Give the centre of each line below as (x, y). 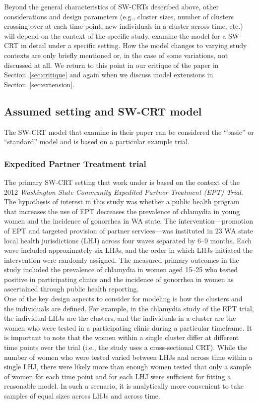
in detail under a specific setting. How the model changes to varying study (134, 45)
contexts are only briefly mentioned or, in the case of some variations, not (116, 55)
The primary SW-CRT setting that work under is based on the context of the (122, 182)
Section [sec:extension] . (39, 84)
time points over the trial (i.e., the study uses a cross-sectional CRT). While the (126, 347)
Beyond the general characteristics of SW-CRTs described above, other (111, 6)
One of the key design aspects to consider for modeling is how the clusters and (123, 299)
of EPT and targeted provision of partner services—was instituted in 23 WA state (129, 230)
